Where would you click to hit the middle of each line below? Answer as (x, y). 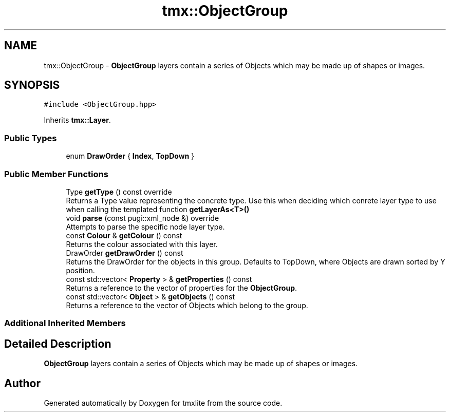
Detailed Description (58, 344)
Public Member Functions (56, 174)
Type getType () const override (119, 192)
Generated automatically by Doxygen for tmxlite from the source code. (163, 403)
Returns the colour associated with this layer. (142, 244)
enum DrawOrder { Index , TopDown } (130, 156)
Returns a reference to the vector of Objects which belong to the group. (187, 305)
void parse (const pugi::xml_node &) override (143, 218)
